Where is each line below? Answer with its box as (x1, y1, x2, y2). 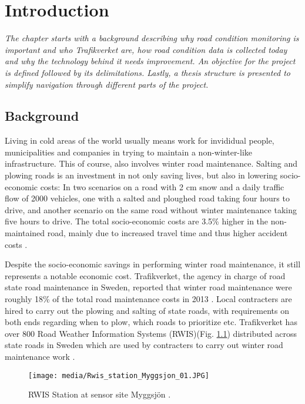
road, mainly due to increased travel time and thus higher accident (47, 227, 288, 239)
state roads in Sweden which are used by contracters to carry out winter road (5, 339, 283, 351)
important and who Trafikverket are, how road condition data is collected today (5, 43, 287, 55)
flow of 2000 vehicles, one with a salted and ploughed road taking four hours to (5, 192, 290, 204)
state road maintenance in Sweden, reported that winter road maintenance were (5, 281, 292, 293)
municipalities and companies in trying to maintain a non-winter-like (5, 145, 253, 158)
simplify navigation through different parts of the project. (5, 78, 209, 90)
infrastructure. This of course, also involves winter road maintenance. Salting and (5, 157, 298, 170)
